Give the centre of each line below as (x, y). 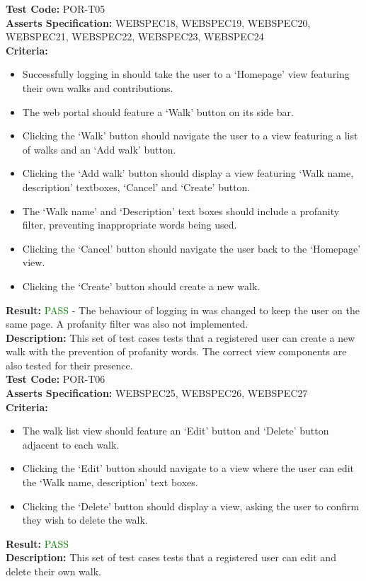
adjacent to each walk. (71, 444)
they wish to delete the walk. (85, 520)
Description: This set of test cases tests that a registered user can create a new (181, 337)
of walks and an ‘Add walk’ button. (99, 149)
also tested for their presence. (69, 365)
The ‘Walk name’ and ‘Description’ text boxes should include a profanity (181, 211)
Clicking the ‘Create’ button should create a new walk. (141, 286)
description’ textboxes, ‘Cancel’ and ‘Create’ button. (136, 186)
